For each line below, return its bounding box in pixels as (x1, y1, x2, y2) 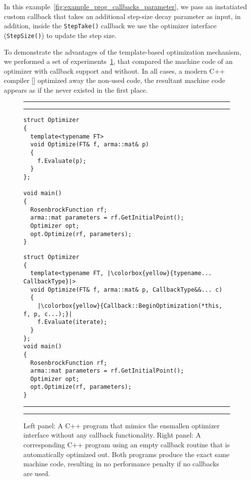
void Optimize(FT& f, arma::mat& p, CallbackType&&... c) (30, 286, 223, 293)
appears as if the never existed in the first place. (4, 84, 148, 95)
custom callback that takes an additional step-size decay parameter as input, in (4, 11, 241, 21)
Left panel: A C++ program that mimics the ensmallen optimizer (23, 420, 220, 430)
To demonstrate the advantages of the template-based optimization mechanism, (4, 46, 241, 57)
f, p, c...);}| (23, 310, 73, 318)
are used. (23, 468, 50, 478)
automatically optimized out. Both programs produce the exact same (23, 449, 230, 459)
